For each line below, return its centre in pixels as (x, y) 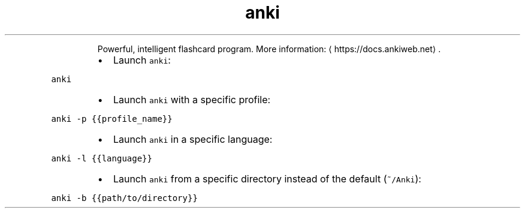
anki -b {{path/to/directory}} (124, 198)
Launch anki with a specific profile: (192, 99)
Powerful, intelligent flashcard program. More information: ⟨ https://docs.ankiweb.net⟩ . (269, 49)
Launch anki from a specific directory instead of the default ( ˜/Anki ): (267, 178)
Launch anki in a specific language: (193, 139)
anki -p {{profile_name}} (112, 118)
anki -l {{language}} (102, 158)
